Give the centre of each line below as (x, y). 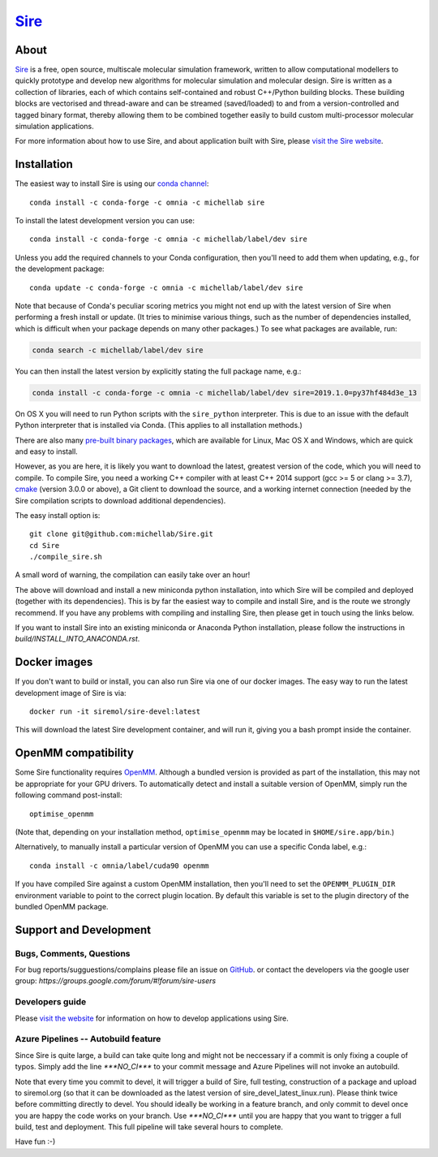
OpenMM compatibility (74, 753)
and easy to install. (47, 451)
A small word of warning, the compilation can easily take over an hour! (133, 575)
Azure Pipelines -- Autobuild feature (88, 1039)
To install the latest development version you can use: (105, 221)
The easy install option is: (58, 515)
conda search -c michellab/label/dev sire (118, 350)
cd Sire (45, 545)
